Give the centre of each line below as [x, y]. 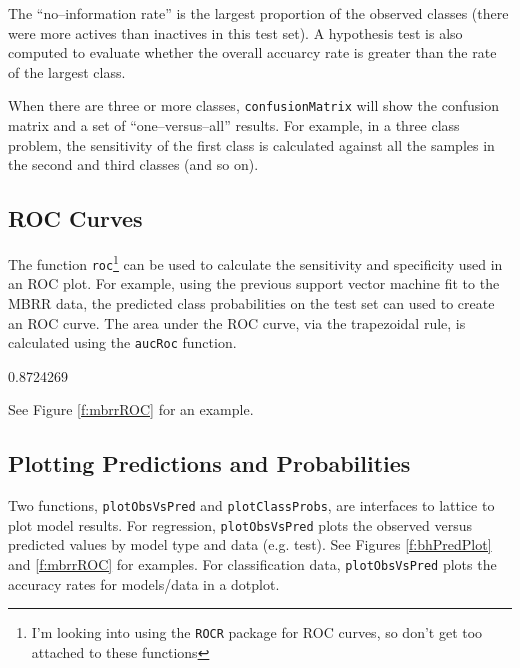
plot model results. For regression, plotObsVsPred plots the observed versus [240, 524]
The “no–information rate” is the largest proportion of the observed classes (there [258, 13]
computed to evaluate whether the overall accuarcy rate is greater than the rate [252, 52]
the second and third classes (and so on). [133, 164]
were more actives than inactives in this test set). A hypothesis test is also [235, 32]
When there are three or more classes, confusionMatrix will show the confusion [253, 105]
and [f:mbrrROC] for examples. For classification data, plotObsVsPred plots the [252, 564]
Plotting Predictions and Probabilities [209, 463]
